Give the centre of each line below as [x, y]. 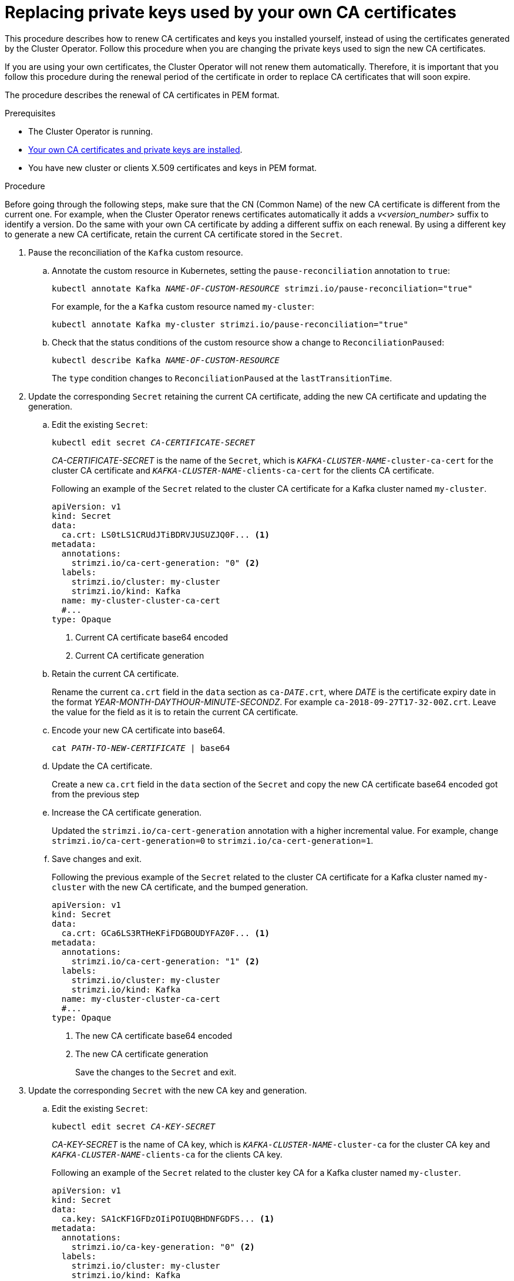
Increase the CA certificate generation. [127, 812]
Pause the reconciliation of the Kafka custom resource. [136, 252]
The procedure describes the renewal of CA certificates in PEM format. [142, 95]
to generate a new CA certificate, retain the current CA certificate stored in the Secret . [174, 234]
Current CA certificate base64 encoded [152, 637]
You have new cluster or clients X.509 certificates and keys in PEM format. [172, 167]
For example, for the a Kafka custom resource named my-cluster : [183, 306]
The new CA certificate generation [142, 1054]
